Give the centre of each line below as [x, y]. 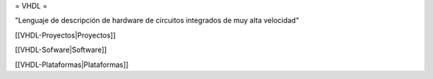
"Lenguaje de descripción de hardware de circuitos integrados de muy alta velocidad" [157, 21]
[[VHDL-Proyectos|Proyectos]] [65, 35]
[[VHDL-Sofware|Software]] [61, 50]
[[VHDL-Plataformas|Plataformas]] [72, 65]
